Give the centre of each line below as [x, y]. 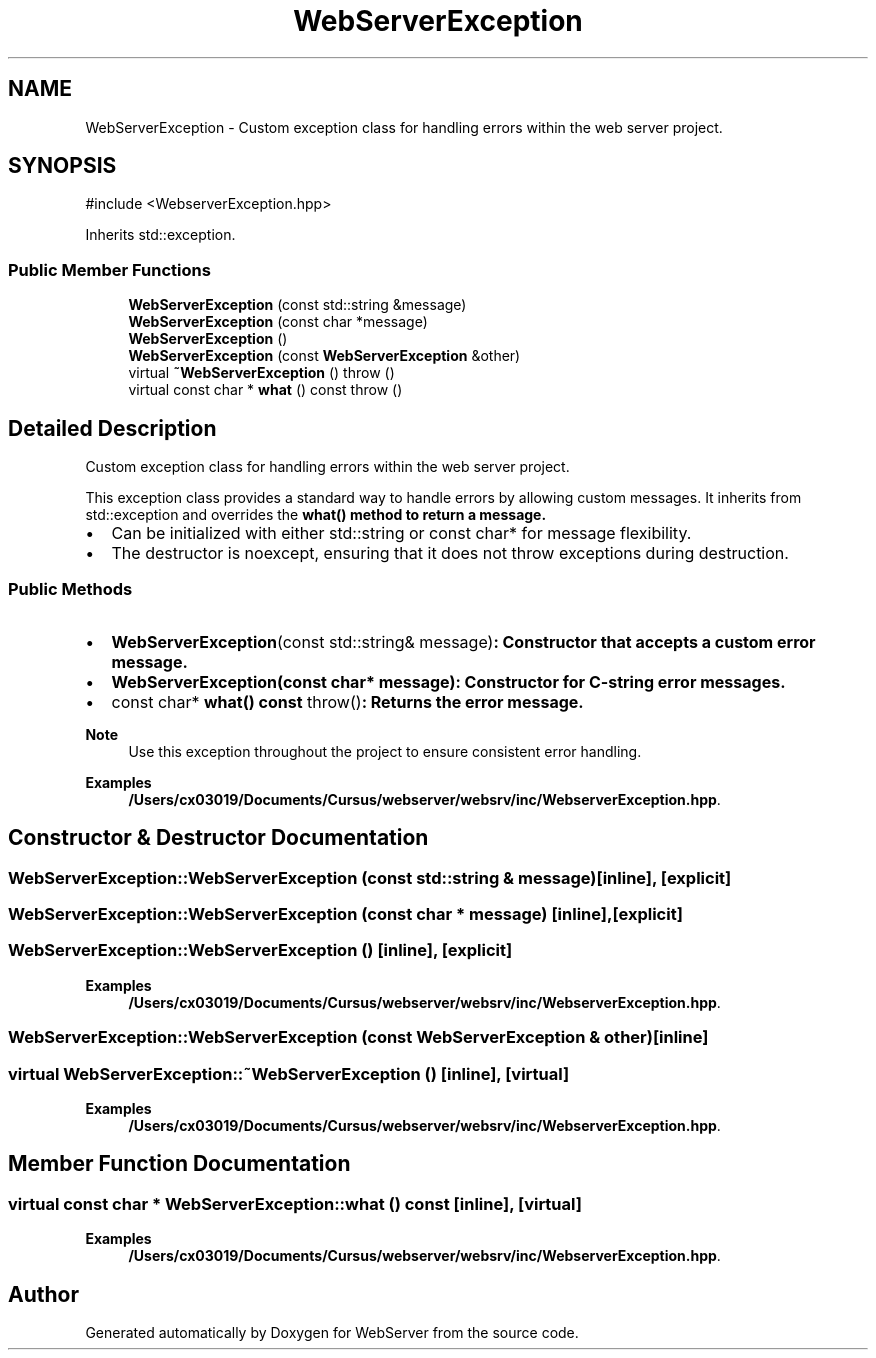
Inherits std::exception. [160, 235]
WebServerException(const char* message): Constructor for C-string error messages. [448, 681]
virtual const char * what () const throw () [265, 390]
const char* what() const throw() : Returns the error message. [347, 701]
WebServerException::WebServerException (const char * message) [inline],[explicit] [345, 914]
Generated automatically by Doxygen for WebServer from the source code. [332, 1332]
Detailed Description [112, 428]
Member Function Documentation [179, 1164]
